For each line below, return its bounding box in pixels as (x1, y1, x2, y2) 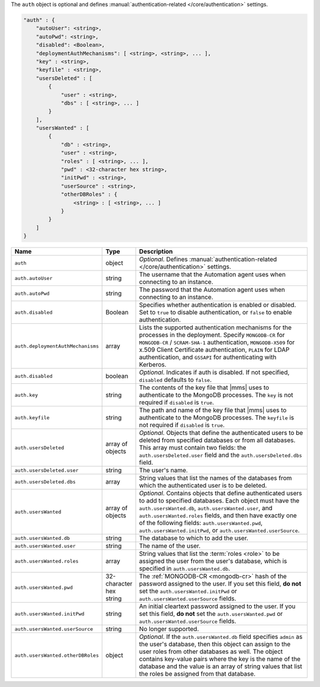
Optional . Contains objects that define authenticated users (139, 489, 302, 498)
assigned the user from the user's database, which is (139, 557, 287, 565)
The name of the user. (139, 542, 201, 550)
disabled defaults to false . (139, 376, 212, 384)
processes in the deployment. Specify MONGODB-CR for (139, 331, 285, 339)
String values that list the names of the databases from (139, 474, 292, 482)
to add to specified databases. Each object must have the (139, 497, 300, 505)
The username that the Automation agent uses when (139, 271, 286, 279)
